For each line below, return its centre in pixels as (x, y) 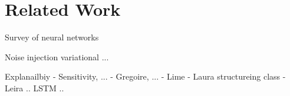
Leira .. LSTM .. (34, 88)
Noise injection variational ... (57, 56)
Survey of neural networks (52, 37)
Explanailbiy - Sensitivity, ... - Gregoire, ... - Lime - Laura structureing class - (145, 76)
